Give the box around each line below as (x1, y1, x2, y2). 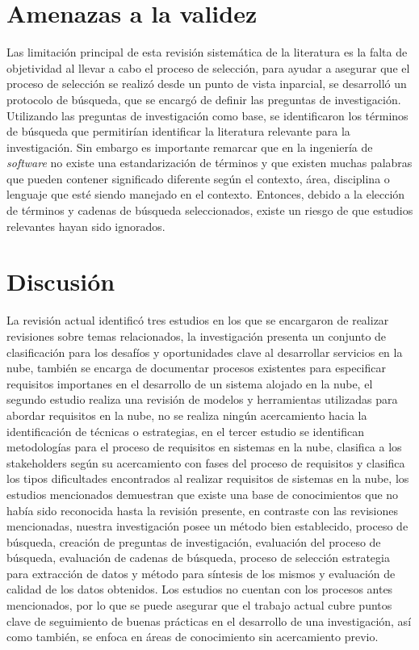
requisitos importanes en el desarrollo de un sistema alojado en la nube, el (6, 375, 373, 392)
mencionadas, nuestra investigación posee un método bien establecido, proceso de (6, 518, 409, 535)
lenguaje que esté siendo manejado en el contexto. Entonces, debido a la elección (6, 186, 405, 203)
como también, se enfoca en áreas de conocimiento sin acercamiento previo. (6, 628, 379, 645)
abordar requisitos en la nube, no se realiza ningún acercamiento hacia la (6, 406, 367, 423)
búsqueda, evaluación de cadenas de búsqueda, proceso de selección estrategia (6, 549, 390, 566)
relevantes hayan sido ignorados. (6, 217, 166, 234)
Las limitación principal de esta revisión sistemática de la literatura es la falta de (6, 44, 408, 61)
